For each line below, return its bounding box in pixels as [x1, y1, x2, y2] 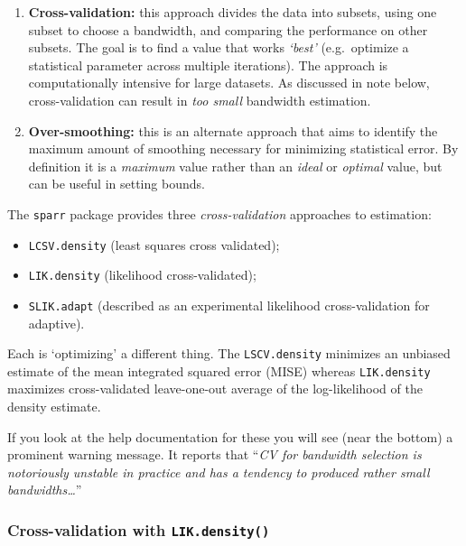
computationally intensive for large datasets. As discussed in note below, [28, 73, 430, 92]
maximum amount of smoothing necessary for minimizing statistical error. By [28, 139, 459, 158]
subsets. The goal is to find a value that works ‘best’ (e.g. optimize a [28, 38, 409, 57]
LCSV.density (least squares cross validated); [28, 235, 280, 254]
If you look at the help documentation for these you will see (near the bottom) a [7, 427, 453, 446]
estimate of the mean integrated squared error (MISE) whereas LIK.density [7, 361, 431, 380]
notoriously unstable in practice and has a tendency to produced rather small [7, 462, 430, 481]
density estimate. [7, 397, 101, 416]
